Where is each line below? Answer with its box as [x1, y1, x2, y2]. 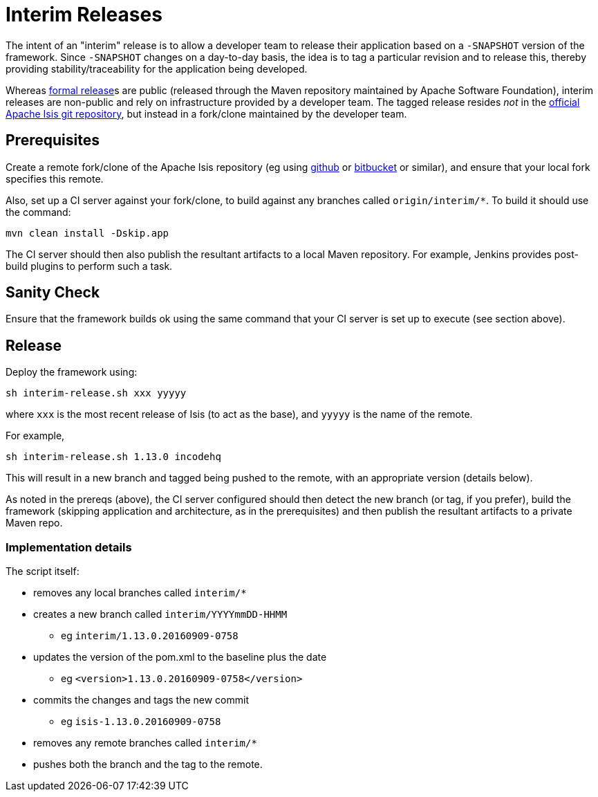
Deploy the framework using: [6, 366, 138, 378]
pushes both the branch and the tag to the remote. [33, 758, 263, 771]
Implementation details [6, 540, 132, 554]
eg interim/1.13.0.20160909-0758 [61, 630, 239, 642]
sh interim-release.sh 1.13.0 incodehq [6, 451, 221, 463]
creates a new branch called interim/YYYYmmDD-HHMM [33, 608, 288, 621]
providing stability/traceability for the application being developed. [6, 62, 308, 75]
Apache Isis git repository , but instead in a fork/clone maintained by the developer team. [6, 107, 407, 120]
